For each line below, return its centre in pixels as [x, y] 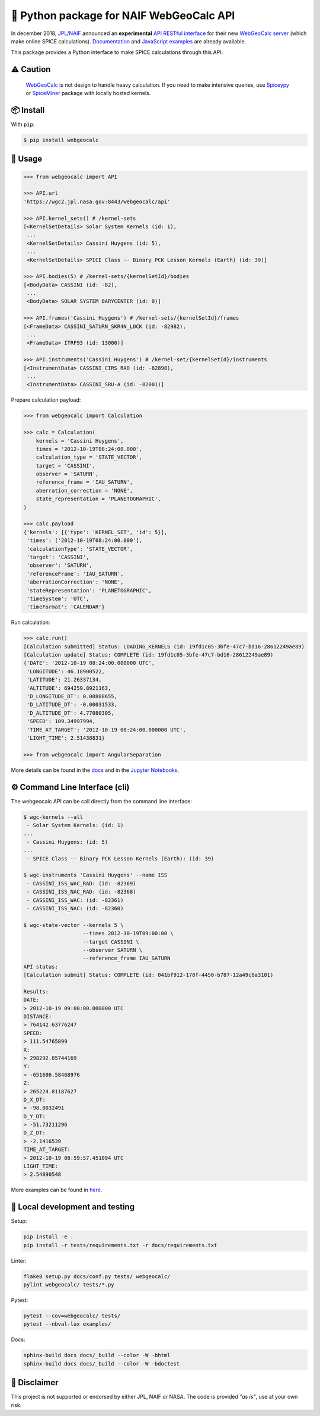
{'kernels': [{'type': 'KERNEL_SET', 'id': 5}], [95, 532]
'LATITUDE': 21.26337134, [64, 680]
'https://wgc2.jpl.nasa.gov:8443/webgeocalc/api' [97, 201]
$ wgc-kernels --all [53, 817]
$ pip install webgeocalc [61, 140]
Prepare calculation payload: [46, 400]
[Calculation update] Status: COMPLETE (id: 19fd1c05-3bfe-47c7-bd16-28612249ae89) [148, 655]
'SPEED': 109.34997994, [61, 721]
